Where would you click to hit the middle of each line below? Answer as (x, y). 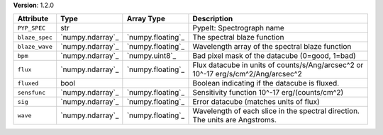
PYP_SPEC (32, 28)
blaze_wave (35, 46)
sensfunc (32, 92)
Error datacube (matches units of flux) (256, 102)
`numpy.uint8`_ (151, 56)
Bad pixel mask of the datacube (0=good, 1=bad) (274, 56)
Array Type (146, 19)
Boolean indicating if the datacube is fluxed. (266, 83)
